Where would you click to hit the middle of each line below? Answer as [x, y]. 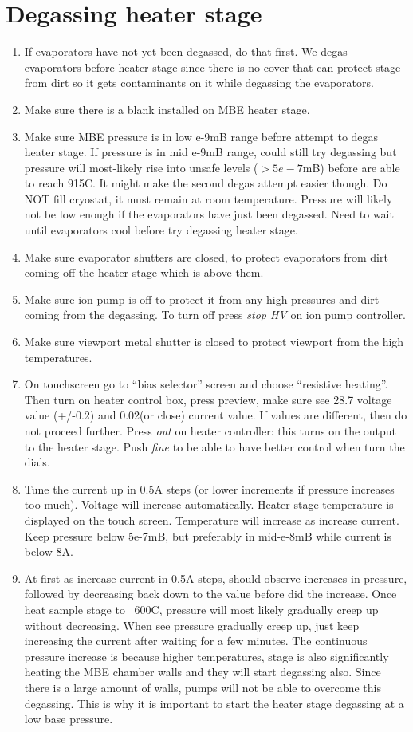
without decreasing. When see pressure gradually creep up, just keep [192, 625]
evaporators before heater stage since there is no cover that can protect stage [212, 67]
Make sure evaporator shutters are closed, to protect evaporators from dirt [206, 256]
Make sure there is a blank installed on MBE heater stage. [167, 109]
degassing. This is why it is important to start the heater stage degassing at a [214, 703]
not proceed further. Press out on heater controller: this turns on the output [210, 431]
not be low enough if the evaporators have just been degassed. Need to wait [209, 214]
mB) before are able [351, 167]
